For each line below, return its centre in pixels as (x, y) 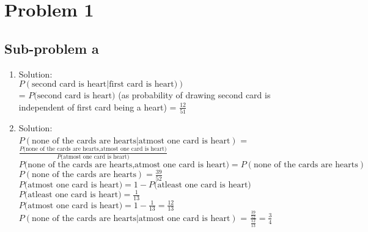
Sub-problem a (52, 48)
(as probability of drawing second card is (194, 95)
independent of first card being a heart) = (98, 107)
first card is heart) (143, 85)
